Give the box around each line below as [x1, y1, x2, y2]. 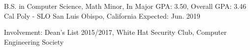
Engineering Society [4, 36, 64, 47]
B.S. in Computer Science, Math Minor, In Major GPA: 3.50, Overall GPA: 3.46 [4, 1, 247, 11]
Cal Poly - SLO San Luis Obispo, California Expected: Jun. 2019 [4, 10, 200, 21]
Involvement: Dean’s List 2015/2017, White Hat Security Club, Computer [4, 27, 227, 37]
